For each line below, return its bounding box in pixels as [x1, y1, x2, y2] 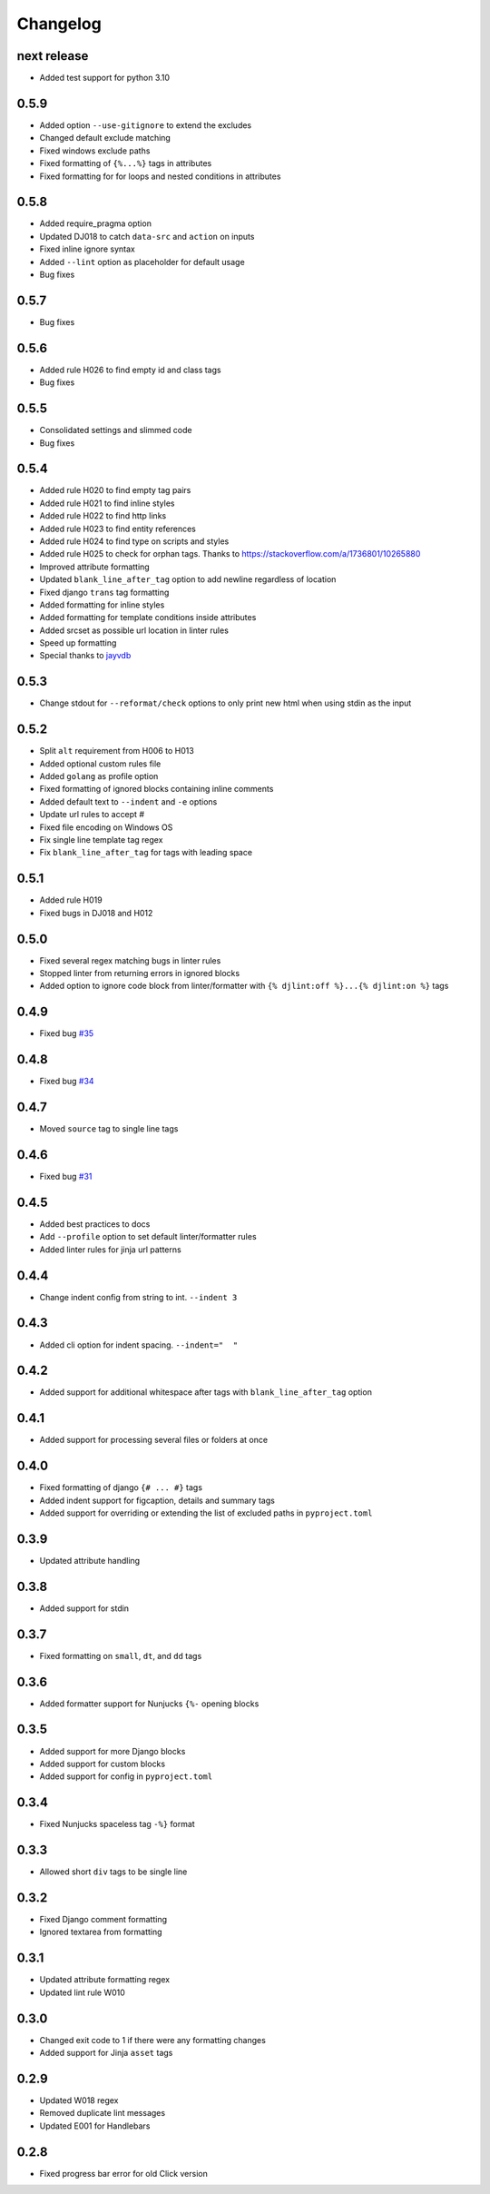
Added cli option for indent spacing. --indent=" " [39, 1339, 239, 1350]
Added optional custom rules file [39, 758, 162, 769]
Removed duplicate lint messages [39, 2108, 166, 2119]
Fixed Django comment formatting [39, 1914, 168, 1925]
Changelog [16, 14, 102, 34]
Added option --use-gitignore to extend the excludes [39, 119, 252, 131]
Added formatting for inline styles [39, 599, 165, 610]
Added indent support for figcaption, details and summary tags [39, 1495, 276, 1506]
